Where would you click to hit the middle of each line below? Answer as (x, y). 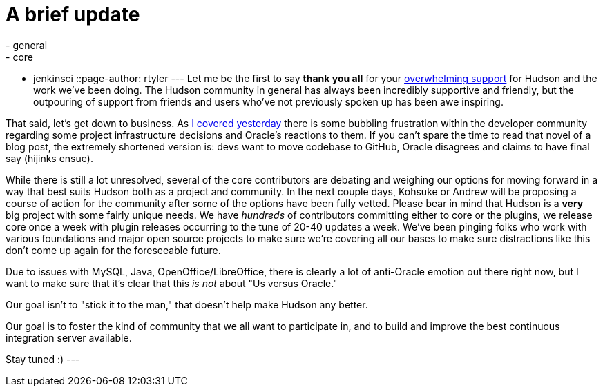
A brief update (73, 14)
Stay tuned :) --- (43, 359)
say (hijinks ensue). (49, 158)
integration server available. (69, 337)
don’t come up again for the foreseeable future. (113, 250)
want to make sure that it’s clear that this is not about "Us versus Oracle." (172, 283)
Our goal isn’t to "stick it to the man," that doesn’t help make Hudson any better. (187, 304)
